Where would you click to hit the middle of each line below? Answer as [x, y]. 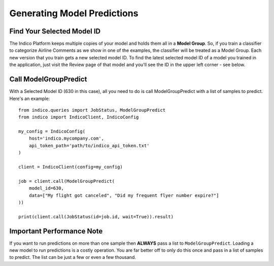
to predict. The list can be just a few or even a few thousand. [73, 257]
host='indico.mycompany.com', [66, 139]
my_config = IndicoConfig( [52, 131]
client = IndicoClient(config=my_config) [71, 167]
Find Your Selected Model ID [55, 31]
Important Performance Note [56, 231]
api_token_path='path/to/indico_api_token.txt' [89, 145]
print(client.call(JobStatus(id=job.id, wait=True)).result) [96, 217]
